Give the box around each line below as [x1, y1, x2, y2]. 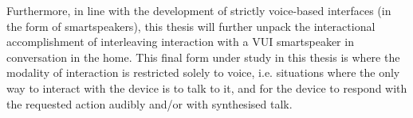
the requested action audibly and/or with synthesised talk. [6, 95, 293, 112]
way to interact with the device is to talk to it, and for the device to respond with [6, 79, 407, 96]
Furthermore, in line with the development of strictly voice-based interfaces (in [6, 2, 391, 18]
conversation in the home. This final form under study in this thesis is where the [6, 48, 400, 65]
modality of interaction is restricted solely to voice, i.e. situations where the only [6, 64, 400, 81]
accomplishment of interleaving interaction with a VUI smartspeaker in [6, 33, 354, 50]
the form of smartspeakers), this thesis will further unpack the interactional [6, 17, 376, 34]
